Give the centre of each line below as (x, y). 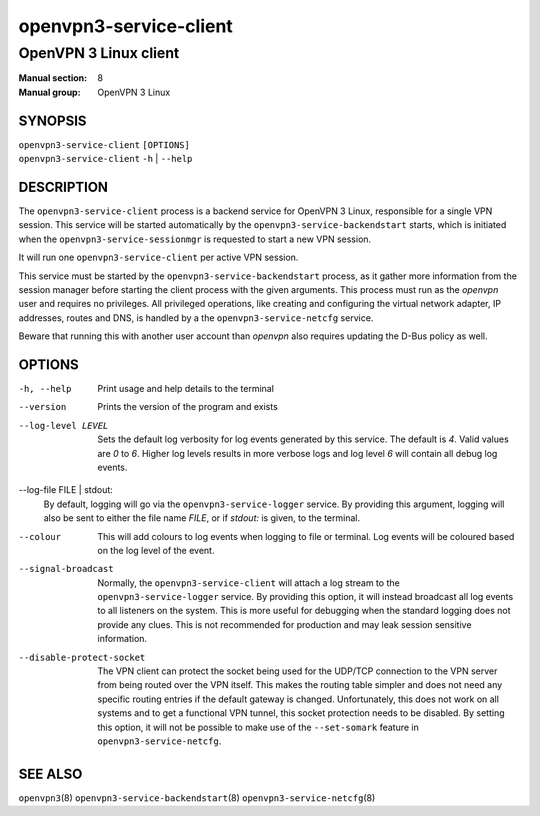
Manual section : (53, 78)
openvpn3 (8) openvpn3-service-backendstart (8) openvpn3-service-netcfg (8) (197, 797)
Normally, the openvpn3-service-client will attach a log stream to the (248, 582)
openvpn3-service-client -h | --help (105, 159)
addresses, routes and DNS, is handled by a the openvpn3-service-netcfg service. (196, 317)
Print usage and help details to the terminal (186, 389)
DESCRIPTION (63, 186)
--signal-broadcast (66, 569)
